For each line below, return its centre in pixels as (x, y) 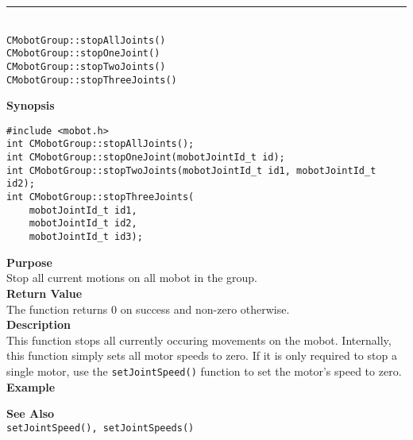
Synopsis (31, 105)
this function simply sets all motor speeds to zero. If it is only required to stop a (202, 355)
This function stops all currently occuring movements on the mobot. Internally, (199, 340)
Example (31, 386)
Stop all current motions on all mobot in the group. (132, 278)
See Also (31, 413)
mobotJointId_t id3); (86, 237)
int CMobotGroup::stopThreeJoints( (100, 197)
